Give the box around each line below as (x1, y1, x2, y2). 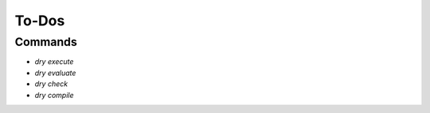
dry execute (34, 57, 74, 66)
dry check (34, 79, 68, 89)
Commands (14, 35, 77, 49)
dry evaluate (34, 68, 76, 77)
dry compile (34, 90, 74, 100)
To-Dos (14, 12, 65, 29)
